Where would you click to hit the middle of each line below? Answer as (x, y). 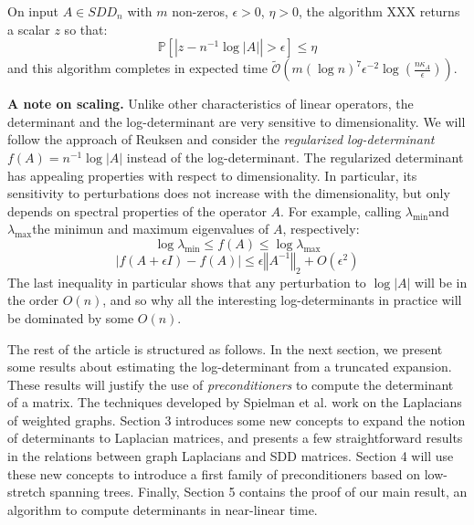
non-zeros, (200, 11)
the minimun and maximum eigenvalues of (151, 229)
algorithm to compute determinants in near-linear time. (163, 509)
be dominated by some (71, 317)
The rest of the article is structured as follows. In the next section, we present (225, 348)
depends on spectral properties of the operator (137, 210)
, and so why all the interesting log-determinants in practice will (282, 300)
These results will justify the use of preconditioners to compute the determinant (231, 384)
